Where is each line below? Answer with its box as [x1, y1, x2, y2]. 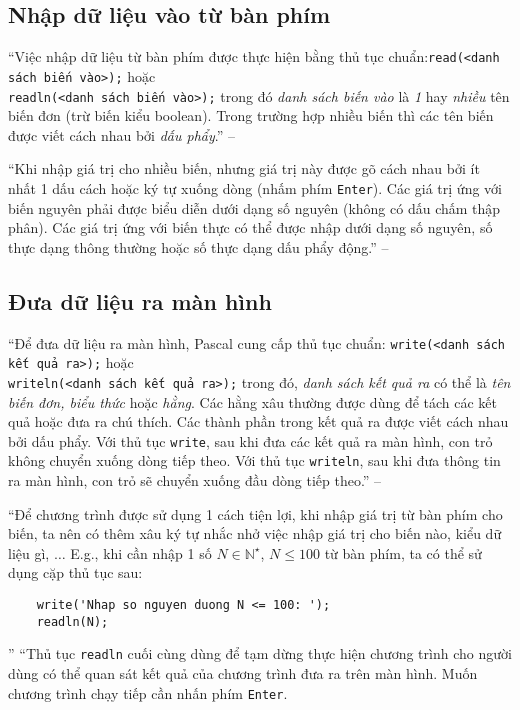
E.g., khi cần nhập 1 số [70, 542, 212, 563]
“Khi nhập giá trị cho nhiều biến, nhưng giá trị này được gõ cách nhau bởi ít [8, 158, 480, 179]
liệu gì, [8, 542, 50, 563]
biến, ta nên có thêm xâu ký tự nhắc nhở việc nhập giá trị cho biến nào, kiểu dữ [8, 523, 502, 544]
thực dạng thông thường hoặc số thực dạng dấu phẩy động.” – [8, 236, 389, 257]
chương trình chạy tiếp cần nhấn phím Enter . [8, 682, 288, 703]
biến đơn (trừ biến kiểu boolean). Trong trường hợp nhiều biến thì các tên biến [8, 105, 494, 126]
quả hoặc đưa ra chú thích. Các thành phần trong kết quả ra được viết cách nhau [8, 411, 509, 432]
